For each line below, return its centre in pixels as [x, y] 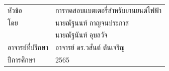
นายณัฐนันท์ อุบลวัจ [81, 35]
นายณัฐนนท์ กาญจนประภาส [92, 22]
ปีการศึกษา [22, 60]
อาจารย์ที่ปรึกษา [28, 47]
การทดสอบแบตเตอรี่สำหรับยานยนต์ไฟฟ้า [108, 10]
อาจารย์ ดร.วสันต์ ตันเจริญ [90, 47]
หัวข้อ [15, 10]
